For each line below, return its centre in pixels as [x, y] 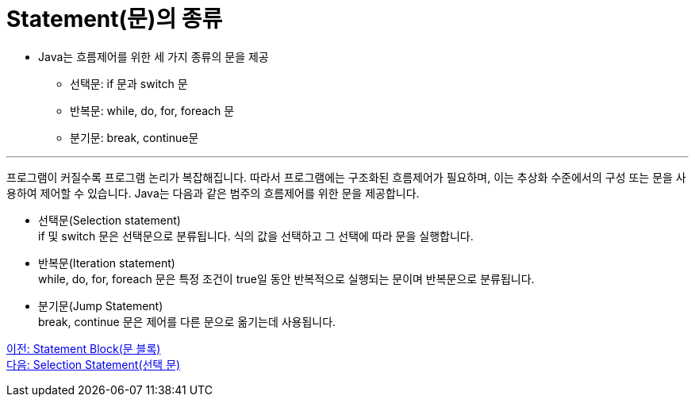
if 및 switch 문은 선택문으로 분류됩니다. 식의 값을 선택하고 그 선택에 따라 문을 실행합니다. [256, 236]
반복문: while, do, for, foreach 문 [152, 110]
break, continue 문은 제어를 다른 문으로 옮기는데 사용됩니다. [187, 321]
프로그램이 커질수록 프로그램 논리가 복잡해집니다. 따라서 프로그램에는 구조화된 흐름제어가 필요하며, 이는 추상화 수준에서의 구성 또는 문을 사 [346, 177]
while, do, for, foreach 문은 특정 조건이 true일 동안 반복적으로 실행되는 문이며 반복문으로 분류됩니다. [286, 278]
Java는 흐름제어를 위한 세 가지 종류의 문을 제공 [154, 56]
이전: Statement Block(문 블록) [84, 348]
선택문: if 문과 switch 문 [129, 83]
